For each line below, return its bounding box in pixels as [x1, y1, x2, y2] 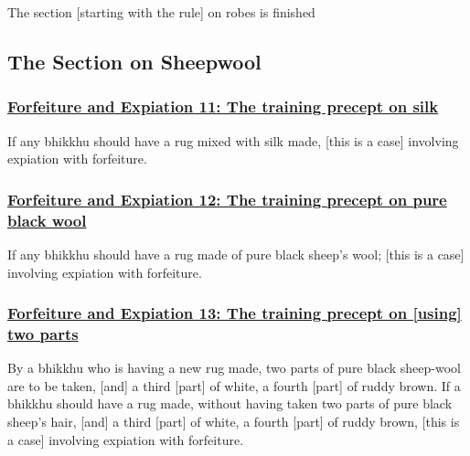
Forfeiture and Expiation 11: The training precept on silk [7, 95, 439, 118]
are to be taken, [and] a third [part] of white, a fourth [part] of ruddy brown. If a [7, 376, 461, 395]
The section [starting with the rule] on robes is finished [7, 3, 315, 21]
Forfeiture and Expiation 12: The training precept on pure [7, 187, 447, 210]
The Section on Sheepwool [7, 47, 262, 75]
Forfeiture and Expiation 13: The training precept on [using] [7, 302, 462, 324]
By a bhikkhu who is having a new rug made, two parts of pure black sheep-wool [7, 358, 461, 377]
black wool [7, 208, 87, 231]
